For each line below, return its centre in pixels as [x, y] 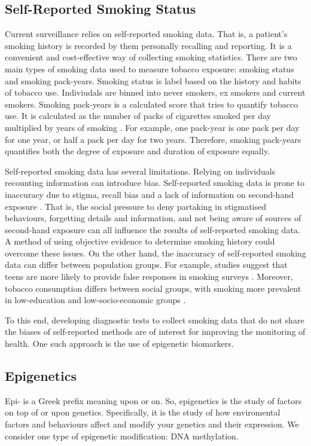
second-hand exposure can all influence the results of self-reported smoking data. [153, 229]
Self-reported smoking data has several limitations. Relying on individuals [140, 171]
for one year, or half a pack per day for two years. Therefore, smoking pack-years [153, 139]
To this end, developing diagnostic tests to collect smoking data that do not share [155, 320]
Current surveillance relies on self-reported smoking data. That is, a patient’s [146, 34]
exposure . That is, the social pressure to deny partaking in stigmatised [136, 206]
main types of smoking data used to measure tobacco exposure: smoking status [150, 68]
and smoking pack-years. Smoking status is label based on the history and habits [153, 80]
